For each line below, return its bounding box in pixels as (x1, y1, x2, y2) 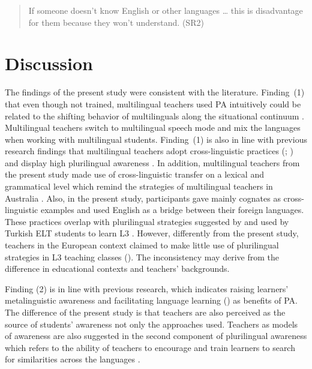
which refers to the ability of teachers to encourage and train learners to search (5, 341, 295, 353)
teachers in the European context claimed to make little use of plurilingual (5, 239, 279, 251)
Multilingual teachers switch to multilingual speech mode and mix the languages (5, 121, 301, 134)
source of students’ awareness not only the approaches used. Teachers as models (5, 317, 298, 330)
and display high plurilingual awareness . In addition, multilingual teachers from (5, 156, 300, 169)
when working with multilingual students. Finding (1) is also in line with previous (5, 133, 307, 145)
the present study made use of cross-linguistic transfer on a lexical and (5, 168, 264, 181)
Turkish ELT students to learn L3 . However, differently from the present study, (5, 227, 299, 239)
